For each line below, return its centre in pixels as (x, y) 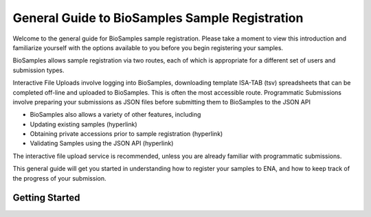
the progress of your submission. (59, 178)
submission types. (38, 70)
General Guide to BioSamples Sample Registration (158, 18)
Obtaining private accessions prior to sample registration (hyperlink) (126, 134)
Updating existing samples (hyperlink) (83, 124)
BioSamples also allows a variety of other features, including (115, 115)
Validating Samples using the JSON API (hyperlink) (102, 144)
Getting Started (46, 198)
